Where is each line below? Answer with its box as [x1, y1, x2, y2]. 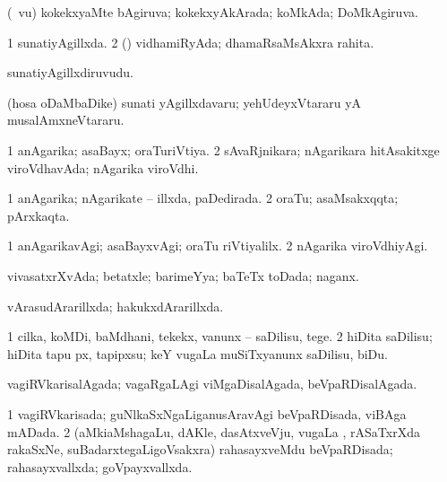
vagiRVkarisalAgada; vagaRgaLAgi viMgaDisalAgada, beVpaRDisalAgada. [7, 374, 417, 393]
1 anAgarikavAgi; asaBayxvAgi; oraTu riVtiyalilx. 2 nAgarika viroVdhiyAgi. [7, 236, 428, 255]
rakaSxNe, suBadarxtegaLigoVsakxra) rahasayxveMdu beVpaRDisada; [7, 440, 393, 459]
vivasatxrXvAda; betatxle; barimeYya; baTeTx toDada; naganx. [7, 266, 359, 285]
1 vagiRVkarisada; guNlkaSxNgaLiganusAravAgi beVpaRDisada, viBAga [7, 404, 407, 423]
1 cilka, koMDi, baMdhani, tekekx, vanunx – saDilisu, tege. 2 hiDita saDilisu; [7, 327, 433, 346]
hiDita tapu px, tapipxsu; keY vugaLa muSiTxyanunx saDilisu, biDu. [7, 344, 388, 363]
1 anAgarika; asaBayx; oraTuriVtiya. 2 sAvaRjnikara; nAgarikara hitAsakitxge [7, 140, 440, 159]
